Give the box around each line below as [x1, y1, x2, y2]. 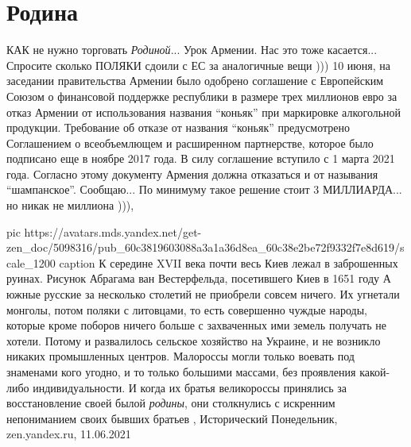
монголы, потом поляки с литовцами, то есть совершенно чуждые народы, [6, 301, 367, 318]
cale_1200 [6, 254, 56, 271]
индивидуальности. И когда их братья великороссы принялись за [33, 379, 347, 395]
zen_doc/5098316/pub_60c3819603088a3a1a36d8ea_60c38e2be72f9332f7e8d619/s [6, 239, 405, 256]
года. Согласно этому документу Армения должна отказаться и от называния [6, 165, 378, 182]
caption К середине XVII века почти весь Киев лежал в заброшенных [59, 254, 398, 271]
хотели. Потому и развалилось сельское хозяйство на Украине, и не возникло [6, 332, 381, 349]
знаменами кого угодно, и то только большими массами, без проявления [6, 364, 356, 380]
